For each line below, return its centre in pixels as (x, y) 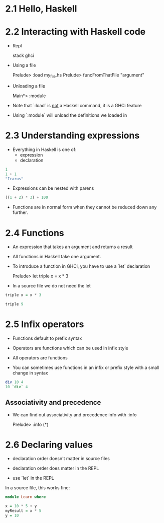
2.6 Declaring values (49, 445)
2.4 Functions (35, 233)
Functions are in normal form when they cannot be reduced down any (85, 207)
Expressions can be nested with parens (53, 188)
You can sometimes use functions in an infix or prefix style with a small (86, 367)
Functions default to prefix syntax (47, 338)
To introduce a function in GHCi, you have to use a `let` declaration (81, 266)
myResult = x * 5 (23, 511)
